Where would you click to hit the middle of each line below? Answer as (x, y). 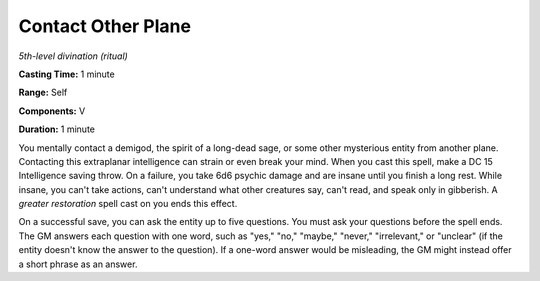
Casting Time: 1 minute (66, 74)
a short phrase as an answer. (78, 264)
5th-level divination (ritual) (73, 56)
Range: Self (43, 92)
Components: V (52, 111)
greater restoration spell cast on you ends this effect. (128, 204)
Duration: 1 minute (56, 129)
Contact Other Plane (105, 26)
